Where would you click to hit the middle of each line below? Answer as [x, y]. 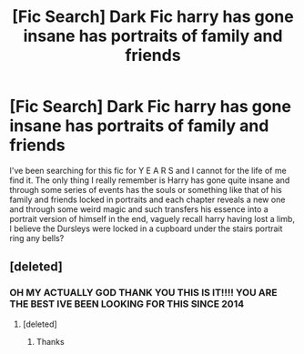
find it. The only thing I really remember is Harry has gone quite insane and [150, 180]
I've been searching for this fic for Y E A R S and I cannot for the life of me [148, 170]
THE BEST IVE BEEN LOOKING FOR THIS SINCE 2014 [127, 304]
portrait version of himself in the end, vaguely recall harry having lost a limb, [152, 218]
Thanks [51, 341]
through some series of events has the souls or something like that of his [146, 189]
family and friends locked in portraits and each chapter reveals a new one [147, 199]
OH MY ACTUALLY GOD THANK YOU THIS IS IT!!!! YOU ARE [143, 293]
